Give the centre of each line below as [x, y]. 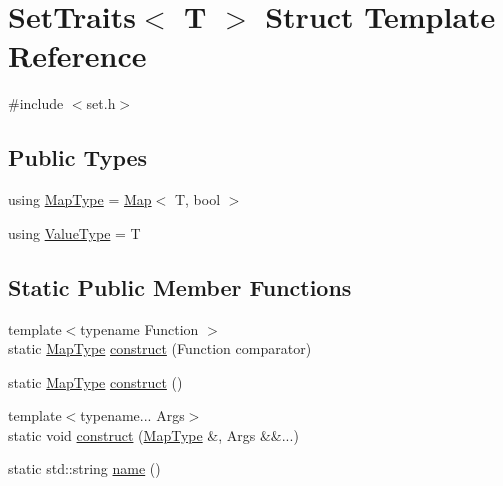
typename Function [139, 328]
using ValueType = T [74, 232]
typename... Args [132, 415]
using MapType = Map [80, 199]
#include [36, 103]
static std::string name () [84, 468]
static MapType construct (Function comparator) [160, 348]
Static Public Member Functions [180, 286]
